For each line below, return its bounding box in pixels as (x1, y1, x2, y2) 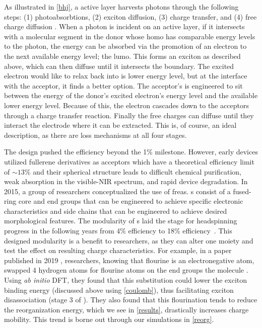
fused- (233, 186, 251, 196)
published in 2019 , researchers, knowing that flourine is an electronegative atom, (4, 255, 254, 265)
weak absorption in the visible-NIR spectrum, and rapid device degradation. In (4, 176, 248, 187)
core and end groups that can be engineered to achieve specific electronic (18, 196, 243, 206)
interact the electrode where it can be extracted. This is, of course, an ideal (4, 120, 237, 130)
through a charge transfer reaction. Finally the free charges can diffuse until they (4, 110, 254, 120)
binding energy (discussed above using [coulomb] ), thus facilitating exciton (4, 284, 234, 295)
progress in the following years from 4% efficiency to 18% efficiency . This (4, 225, 232, 236)
